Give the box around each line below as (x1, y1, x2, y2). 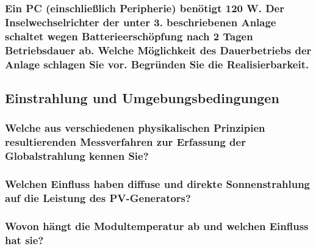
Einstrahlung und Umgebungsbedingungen (5, 88, 279, 107)
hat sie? (5, 232, 44, 247)
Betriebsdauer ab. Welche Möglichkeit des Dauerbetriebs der (5, 42, 312, 57)
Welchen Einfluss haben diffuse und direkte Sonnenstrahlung (5, 176, 311, 191)
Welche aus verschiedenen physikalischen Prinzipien (5, 120, 265, 135)
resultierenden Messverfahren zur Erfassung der (5, 134, 246, 150)
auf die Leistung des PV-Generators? (5, 190, 191, 205)
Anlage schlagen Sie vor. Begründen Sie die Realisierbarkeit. (5, 56, 309, 71)
